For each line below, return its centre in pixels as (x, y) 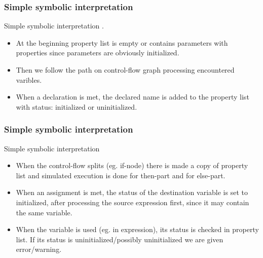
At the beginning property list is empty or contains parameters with (122, 42)
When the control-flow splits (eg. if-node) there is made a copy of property (132, 165)
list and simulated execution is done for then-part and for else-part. (121, 175)
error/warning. (39, 249)
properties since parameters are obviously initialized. (98, 53)
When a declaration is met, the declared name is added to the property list (133, 97)
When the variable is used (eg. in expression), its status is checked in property (137, 229)
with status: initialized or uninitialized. (77, 106)
